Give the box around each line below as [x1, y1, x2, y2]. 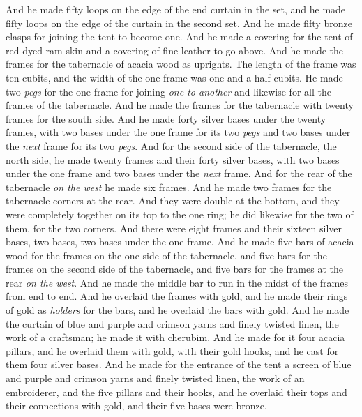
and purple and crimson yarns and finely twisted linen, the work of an [6, 371, 305, 386]
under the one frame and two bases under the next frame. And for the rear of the [6, 166, 352, 181]
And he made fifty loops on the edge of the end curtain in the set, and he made [6, 2, 346, 16]
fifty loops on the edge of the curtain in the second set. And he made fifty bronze [6, 15, 352, 30]
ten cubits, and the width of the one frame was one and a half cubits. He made [6, 70, 343, 84]
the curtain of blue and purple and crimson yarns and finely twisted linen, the [6, 316, 339, 331]
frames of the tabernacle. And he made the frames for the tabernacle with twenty [6, 98, 354, 112]
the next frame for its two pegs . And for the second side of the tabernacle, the [6, 138, 337, 153]
